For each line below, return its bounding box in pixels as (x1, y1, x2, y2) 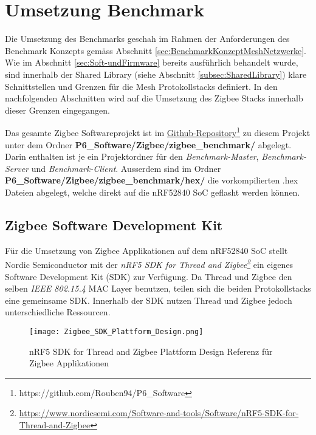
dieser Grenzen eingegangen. (5, 103, 110, 116)
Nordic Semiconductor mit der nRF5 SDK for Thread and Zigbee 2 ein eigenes (5, 256, 294, 270)
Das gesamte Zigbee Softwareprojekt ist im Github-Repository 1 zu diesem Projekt (5, 125, 311, 139)
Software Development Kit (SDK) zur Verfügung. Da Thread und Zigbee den (5, 270, 292, 283)
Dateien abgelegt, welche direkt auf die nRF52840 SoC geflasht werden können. (5, 185, 300, 198)
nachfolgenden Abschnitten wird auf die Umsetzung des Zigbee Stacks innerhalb (5, 92, 303, 104)
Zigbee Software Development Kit (5, 215, 223, 234)
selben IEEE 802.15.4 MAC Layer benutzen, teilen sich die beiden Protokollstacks (5, 282, 311, 295)
